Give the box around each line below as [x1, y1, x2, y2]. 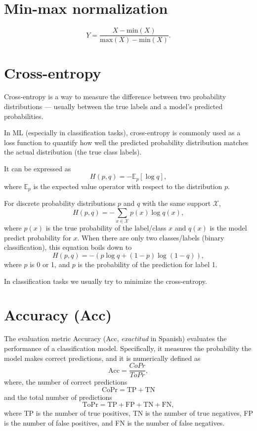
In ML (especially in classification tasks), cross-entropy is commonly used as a [4, 127, 241, 138]
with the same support [142, 198, 211, 208]
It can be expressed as [4, 163, 71, 173]
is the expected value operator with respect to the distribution [33, 181, 222, 191]
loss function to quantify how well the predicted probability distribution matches [4, 137, 249, 147]
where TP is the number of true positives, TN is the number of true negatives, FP [4, 408, 253, 418]
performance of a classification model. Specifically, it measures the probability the [4, 343, 252, 353]
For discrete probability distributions [4, 198, 116, 208]
